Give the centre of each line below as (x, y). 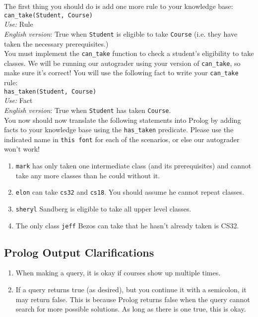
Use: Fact (18, 100)
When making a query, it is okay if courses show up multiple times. (118, 273)
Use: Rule (19, 24)
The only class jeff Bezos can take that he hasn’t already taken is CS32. (127, 225)
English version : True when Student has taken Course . (88, 110)
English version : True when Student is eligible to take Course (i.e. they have (121, 33)
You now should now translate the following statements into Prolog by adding (123, 120)
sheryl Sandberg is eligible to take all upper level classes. (103, 208)
